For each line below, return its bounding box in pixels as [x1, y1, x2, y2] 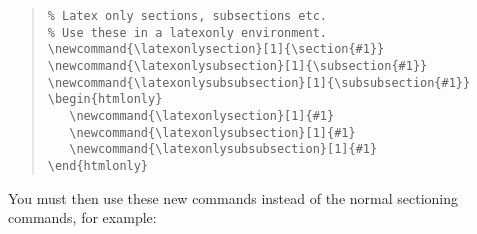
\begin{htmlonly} [47, 92, 163, 107]
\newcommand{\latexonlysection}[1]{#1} [69, 108, 335, 123]
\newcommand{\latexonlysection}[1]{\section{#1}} [47, 42, 385, 57]
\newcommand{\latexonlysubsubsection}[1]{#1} [69, 142, 378, 157]
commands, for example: [8, 207, 157, 228]
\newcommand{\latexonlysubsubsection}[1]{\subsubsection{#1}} [47, 75, 471, 90]
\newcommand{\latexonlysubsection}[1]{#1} [69, 125, 356, 140]
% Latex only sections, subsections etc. [47, 9, 327, 23]
